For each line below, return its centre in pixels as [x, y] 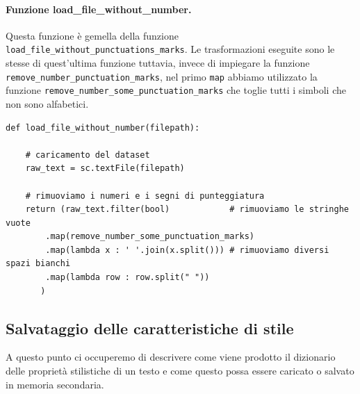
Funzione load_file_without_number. [99, 9]
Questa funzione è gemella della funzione [92, 35]
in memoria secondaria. [55, 384]
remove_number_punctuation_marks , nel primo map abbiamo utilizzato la [162, 76]
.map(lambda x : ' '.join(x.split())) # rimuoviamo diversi [187, 250]
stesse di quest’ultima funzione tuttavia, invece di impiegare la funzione [158, 63]
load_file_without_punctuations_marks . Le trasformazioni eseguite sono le [170, 49]
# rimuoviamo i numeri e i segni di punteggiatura [145, 196]
